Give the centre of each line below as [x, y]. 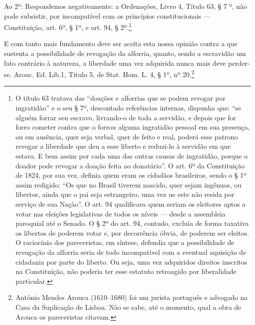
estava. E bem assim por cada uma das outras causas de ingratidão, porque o [131, 156]
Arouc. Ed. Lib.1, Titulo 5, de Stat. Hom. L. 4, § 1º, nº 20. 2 [104, 73]
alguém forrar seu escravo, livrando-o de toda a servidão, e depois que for [126, 117]
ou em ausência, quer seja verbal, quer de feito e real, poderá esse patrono [127, 136]
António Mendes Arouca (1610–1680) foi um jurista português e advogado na [131, 297]
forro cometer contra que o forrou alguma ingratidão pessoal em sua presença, [132, 127]
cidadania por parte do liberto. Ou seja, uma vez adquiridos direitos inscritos [131, 261]
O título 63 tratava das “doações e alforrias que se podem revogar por [120, 98]
